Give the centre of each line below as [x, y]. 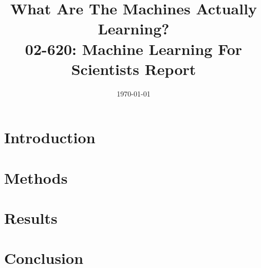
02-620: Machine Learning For [134, 49]
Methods [36, 177]
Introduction [50, 137]
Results [31, 218]
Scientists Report [134, 69]
